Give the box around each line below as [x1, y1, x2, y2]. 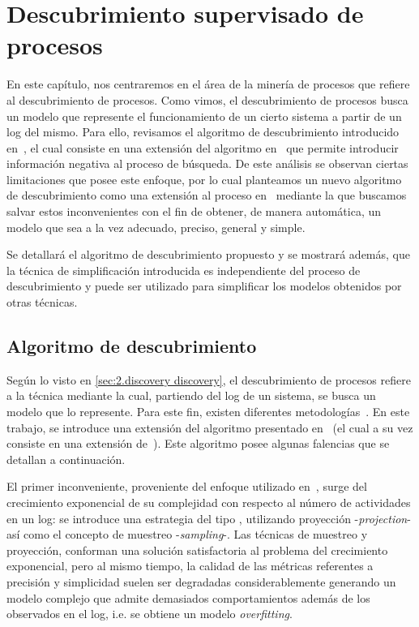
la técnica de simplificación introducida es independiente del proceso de [6, 261, 361, 278]
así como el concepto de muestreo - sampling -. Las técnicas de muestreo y [6, 526, 368, 543]
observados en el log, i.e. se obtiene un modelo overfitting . [6, 605, 293, 622]
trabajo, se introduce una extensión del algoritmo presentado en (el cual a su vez [6, 419, 413, 436]
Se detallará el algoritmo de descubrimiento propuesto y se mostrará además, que [6, 246, 410, 263]
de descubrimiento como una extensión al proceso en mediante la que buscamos [6, 187, 407, 204]
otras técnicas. [6, 294, 78, 311]
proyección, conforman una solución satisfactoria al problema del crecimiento [6, 541, 388, 558]
